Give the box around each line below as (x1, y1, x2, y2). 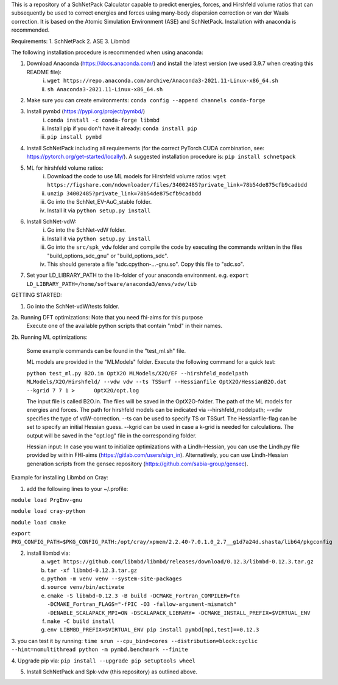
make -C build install (47, 618, 115, 625)
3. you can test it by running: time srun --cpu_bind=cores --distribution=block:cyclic (11, 637, 258, 644)
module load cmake (11, 519, 66, 526)
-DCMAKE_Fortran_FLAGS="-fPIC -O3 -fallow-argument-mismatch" (47, 601, 237, 608)
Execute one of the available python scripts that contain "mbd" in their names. (26, 322, 222, 330)
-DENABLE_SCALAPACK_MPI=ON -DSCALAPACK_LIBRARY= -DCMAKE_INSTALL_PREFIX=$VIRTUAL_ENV (47, 609, 311, 616)
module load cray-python (11, 508, 85, 515)
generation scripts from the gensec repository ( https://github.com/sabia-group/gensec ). (26, 460, 248, 467)
